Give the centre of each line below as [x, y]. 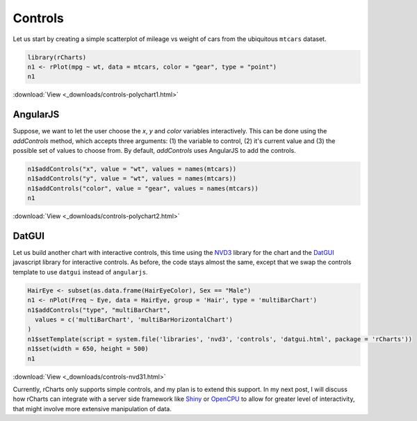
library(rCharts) [57, 57]
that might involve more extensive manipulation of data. [92, 408]
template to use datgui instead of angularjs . [80, 272]
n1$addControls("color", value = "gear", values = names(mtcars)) [143, 188]
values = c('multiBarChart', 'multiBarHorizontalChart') [134, 319]
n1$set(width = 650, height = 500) [88, 349]
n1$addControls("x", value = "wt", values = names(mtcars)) [132, 169]
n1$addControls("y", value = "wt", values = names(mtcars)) [132, 179]
